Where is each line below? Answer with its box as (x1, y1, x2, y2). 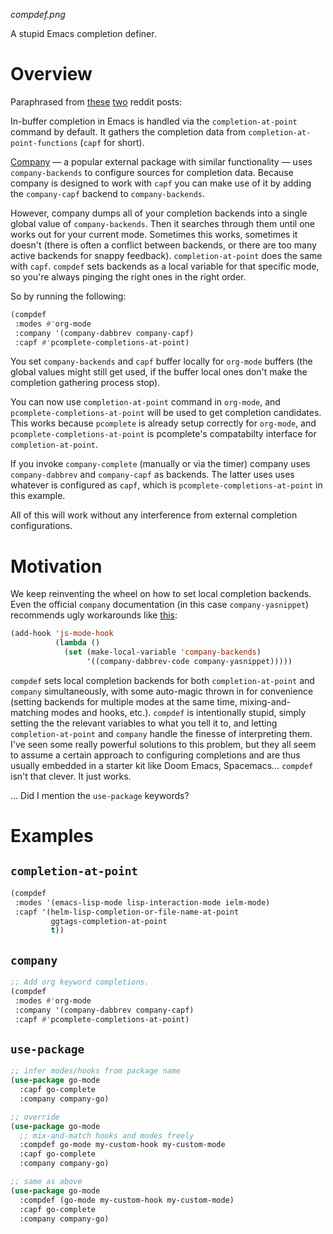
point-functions (10, 138, 78, 148)
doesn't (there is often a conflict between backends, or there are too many (10, 239, 317, 251)
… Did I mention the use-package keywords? (10, 789, 190, 801)
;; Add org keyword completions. (10, 977, 150, 988)
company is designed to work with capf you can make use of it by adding (10, 177, 312, 189)
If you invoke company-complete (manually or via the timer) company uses (10, 458, 311, 470)
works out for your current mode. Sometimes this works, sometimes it (10, 228, 298, 240)
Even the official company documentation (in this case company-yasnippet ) (10, 599, 310, 611)
